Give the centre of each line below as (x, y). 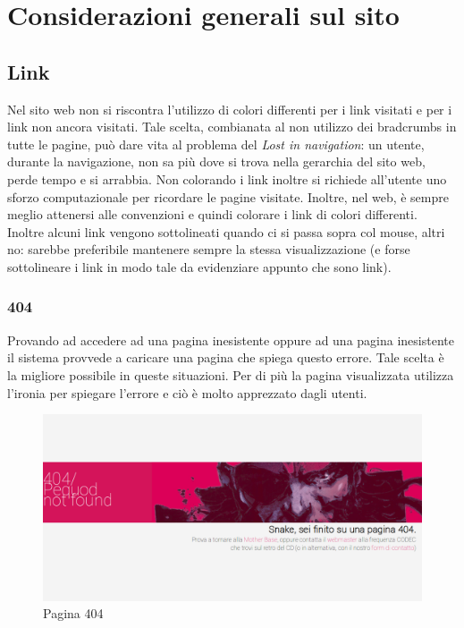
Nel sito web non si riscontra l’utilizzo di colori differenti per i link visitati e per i (230, 109)
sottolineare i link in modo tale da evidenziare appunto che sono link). (199, 266)
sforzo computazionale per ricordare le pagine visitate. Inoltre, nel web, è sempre (228, 196)
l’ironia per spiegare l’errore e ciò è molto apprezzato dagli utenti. (187, 392)
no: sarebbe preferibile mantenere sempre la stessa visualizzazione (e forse (209, 249)
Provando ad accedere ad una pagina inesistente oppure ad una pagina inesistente (231, 339)
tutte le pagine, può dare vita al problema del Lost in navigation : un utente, (216, 144)
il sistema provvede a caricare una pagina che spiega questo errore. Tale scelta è (226, 357)
